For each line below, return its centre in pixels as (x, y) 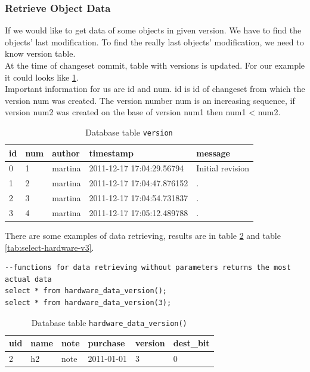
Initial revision (223, 168)
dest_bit (191, 343)
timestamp (111, 153)
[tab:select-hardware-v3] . (49, 247)
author (66, 153)
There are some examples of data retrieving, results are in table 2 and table (143, 236)
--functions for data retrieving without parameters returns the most (148, 268)
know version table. (40, 53)
